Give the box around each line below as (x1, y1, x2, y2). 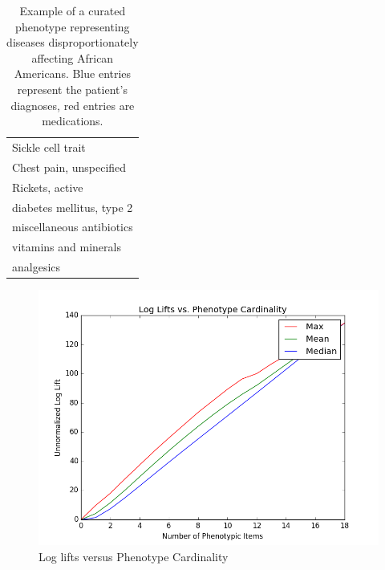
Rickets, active (12, 178, 83, 195)
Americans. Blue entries (14, 65, 132, 82)
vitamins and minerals (12, 238, 121, 255)
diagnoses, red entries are (10, 96, 135, 113)
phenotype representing (15, 18, 130, 35)
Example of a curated (19, 2, 126, 18)
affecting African (31, 49, 114, 66)
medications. (42, 112, 103, 129)
